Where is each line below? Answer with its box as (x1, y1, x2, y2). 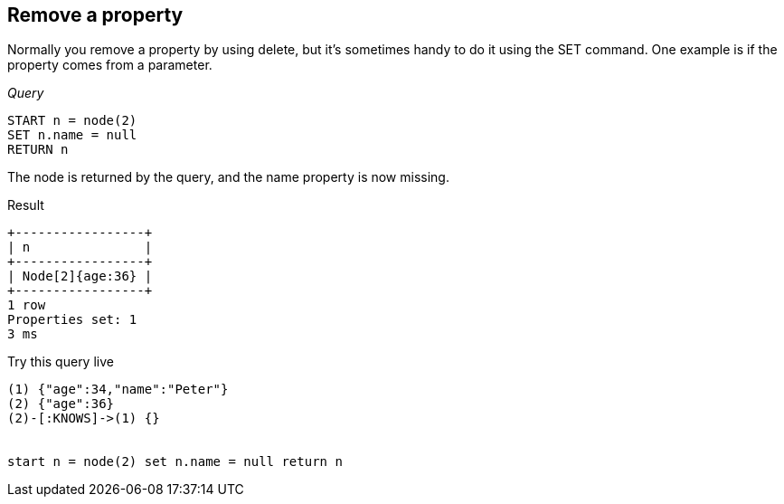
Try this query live (7, 354, 114, 370)
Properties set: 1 (7, 312, 137, 328)
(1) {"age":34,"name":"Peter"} (7, 382, 229, 397)
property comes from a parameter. (7, 57, 213, 73)
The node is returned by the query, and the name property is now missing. (7, 169, 449, 185)
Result (7, 197, 44, 214)
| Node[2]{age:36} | (7, 269, 153, 284)
